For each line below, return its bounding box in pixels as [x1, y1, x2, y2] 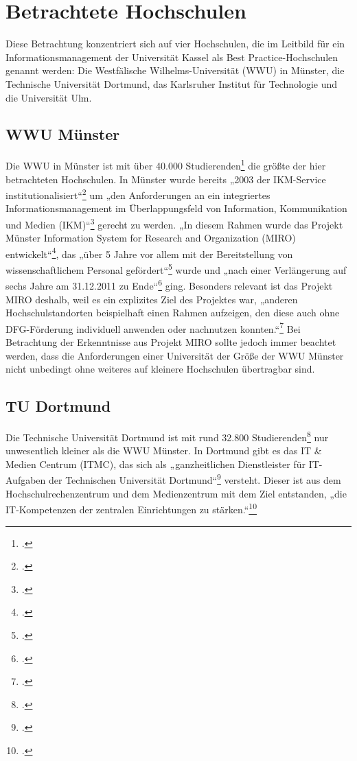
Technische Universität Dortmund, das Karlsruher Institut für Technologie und [5, 76, 338, 91]
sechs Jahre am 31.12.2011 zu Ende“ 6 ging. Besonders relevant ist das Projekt [5, 277, 333, 292]
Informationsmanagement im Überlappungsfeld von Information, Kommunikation [5, 201, 347, 215]
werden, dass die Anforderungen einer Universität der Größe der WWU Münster [5, 348, 344, 362]
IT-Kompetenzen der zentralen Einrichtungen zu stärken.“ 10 [5, 500, 257, 516]
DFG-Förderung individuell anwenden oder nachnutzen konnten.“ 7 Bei [5, 319, 301, 336]
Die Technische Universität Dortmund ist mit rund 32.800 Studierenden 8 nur [5, 428, 329, 444]
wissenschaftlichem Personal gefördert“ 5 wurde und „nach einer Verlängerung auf [5, 261, 347, 277]
